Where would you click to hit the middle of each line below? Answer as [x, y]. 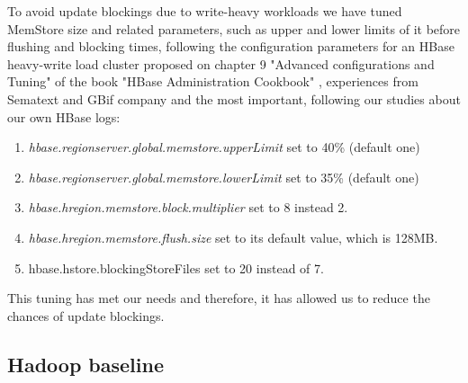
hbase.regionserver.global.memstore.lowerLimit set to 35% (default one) [224, 177]
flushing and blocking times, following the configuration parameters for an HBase [231, 46]
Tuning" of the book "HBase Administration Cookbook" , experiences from [213, 81]
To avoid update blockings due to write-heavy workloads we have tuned [205, 11]
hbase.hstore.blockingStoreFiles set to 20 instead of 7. [176, 267]
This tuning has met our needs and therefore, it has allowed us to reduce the [219, 298]
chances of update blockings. [86, 315]
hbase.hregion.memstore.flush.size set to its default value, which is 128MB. [233, 237]
